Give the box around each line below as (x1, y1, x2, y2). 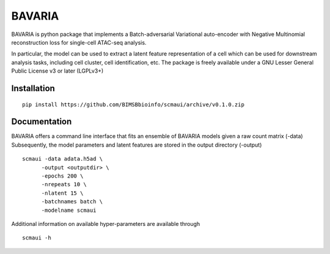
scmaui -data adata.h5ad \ (22, 156, 103, 162)
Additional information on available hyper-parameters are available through (11, 220, 200, 227)
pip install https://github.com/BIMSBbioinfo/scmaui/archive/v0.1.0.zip (22, 101, 244, 108)
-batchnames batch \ (41, 198, 103, 205)
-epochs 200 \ (41, 172, 84, 180)
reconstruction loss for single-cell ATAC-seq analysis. (11, 38, 147, 46)
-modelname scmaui (41, 206, 97, 214)
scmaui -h (22, 234, 51, 241)
